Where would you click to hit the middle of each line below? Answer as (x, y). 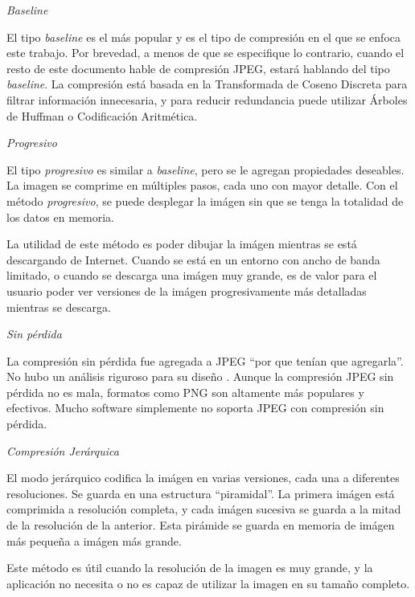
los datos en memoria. (60, 217)
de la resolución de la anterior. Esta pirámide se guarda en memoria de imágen (201, 525)
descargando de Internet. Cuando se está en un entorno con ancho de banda (193, 259)
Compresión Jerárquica (63, 450)
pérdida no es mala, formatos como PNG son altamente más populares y (185, 392)
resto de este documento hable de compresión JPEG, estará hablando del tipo (198, 68)
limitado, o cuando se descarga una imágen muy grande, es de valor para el (192, 275)
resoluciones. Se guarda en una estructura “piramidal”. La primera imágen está (201, 493)
